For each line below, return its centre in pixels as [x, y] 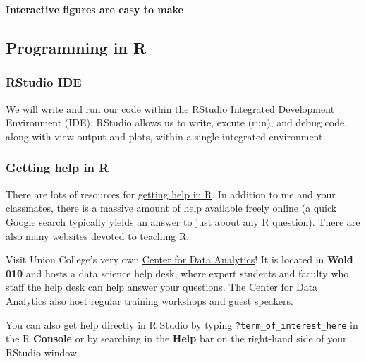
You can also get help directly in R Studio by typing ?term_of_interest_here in [182, 324]
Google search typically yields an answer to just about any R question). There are [183, 221]
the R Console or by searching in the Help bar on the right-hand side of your [176, 338]
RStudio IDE [44, 82]
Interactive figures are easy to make [94, 10]
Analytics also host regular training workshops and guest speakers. [150, 300]
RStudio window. [43, 352]
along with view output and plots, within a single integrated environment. [166, 136]
